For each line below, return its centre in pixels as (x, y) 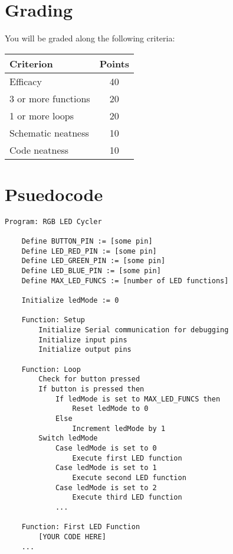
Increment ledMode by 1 (119, 428)
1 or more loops (42, 115)
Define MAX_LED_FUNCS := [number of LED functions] (125, 281)
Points (114, 63)
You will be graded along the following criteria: (90, 38)
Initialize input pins (83, 340)
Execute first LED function (127, 458)
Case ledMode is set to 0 (106, 448)
